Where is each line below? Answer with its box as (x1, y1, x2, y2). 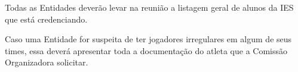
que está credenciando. (5, 12, 88, 25)
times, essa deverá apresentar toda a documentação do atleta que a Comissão (5, 44, 288, 57)
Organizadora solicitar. (5, 56, 88, 68)
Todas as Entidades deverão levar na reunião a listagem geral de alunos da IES (5, 1, 294, 13)
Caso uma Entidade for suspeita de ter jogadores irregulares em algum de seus (5, 33, 292, 45)
